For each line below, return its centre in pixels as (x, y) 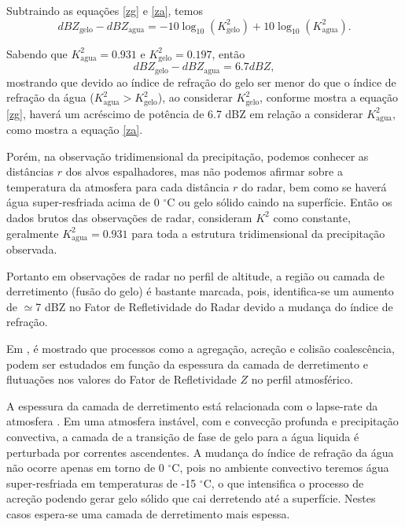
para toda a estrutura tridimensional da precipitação (258, 233)
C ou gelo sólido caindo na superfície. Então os (280, 202)
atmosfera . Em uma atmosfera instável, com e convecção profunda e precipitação (202, 421)
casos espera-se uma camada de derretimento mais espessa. (148, 513)
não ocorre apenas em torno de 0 (85, 468)
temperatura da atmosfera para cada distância (118, 186)
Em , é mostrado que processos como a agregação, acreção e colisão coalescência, (201, 348)
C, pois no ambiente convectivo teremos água (280, 468)
